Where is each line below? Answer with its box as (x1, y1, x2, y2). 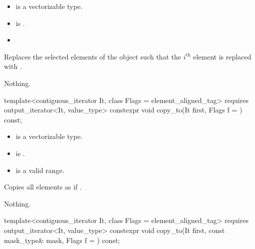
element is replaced (193, 51, 252, 61)
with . (4, 61, 22, 71)
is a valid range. (15, 164, 64, 175)
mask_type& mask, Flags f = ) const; (4, 234, 120, 245)
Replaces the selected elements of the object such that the (4, 51, 181, 61)
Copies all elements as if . (4, 181, 82, 192)
